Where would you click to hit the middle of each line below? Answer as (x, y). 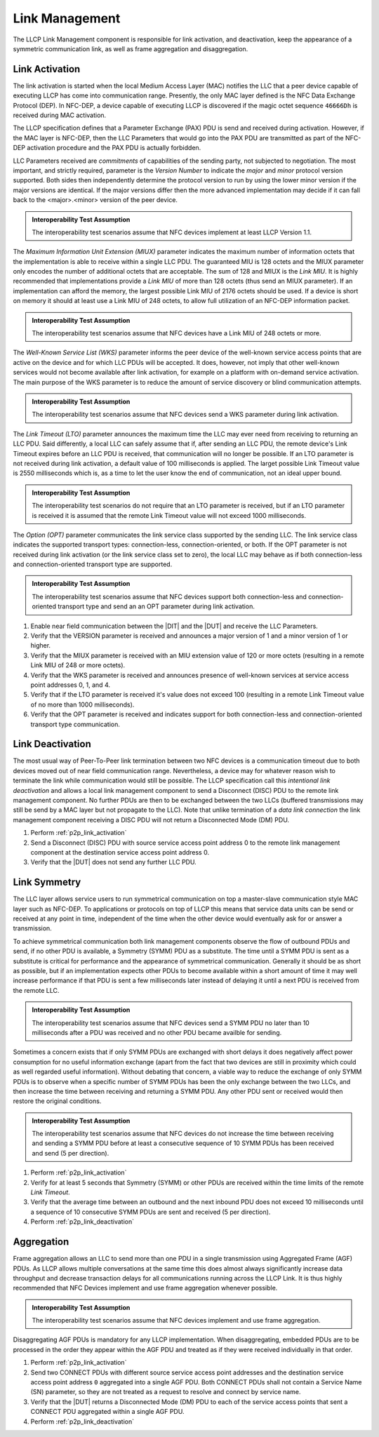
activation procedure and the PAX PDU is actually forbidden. (114, 148)
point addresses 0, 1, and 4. (70, 685)
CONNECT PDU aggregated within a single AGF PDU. (107, 1412)
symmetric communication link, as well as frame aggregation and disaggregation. (131, 48)
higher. (41, 646)
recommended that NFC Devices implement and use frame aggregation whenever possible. (145, 1288)
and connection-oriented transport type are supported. (93, 564)
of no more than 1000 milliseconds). (82, 704)
